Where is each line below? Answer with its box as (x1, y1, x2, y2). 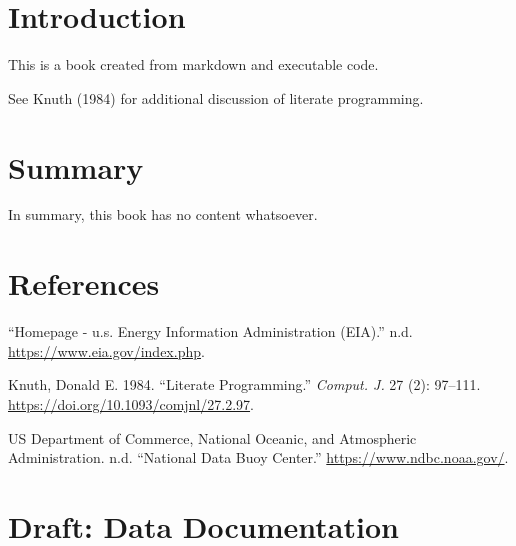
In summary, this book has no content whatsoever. (8, 204, 318, 225)
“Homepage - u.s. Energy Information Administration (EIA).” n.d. (8, 321, 413, 342)
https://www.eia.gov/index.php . (8, 340, 205, 361)
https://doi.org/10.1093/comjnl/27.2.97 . (8, 393, 254, 414)
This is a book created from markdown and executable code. (8, 54, 379, 75)
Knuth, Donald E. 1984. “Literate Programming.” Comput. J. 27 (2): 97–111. (8, 374, 481, 395)
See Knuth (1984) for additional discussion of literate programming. (8, 87, 424, 108)
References (8, 263, 160, 304)
